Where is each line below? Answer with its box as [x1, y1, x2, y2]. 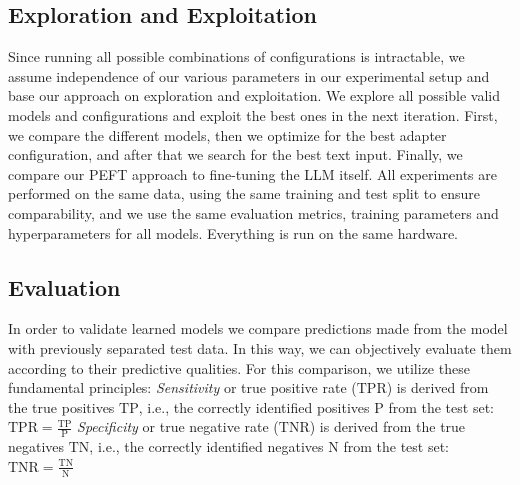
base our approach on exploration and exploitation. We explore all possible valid [8, 85, 500, 106]
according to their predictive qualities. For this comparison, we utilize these [8, 357, 470, 378]
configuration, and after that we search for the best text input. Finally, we [8, 144, 463, 165]
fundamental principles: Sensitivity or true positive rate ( [8, 377, 357, 398]
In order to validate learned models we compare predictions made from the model [8, 318, 508, 339]
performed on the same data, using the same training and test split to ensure [8, 183, 480, 204]
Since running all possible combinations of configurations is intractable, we [8, 46, 465, 67]
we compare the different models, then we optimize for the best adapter [8, 124, 447, 145]
